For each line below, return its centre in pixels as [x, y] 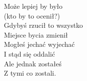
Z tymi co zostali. [30, 73]
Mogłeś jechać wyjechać [39, 44]
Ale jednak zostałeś [33, 63]
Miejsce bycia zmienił [36, 34]
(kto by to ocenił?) [32, 15]
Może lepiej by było [33, 6]
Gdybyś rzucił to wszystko [43, 25]
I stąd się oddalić [30, 53]
